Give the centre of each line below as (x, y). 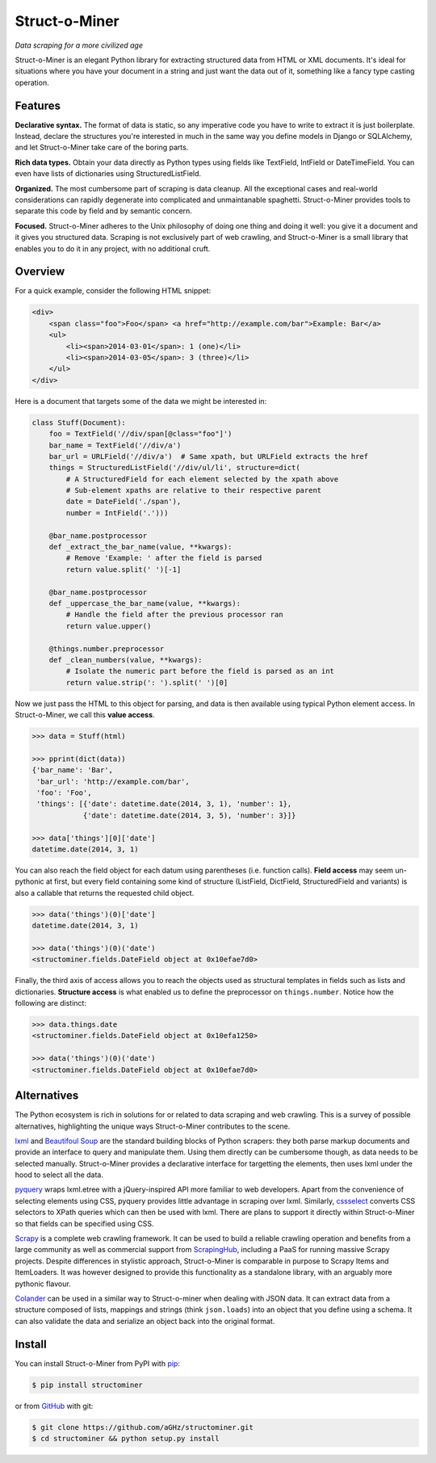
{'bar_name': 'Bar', (72, 770)
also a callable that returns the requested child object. (105, 893)
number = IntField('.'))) (117, 513)
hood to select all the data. (59, 1175)
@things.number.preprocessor (107, 649)
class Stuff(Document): (79, 423)
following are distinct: (50, 1003)
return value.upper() (109, 626)
